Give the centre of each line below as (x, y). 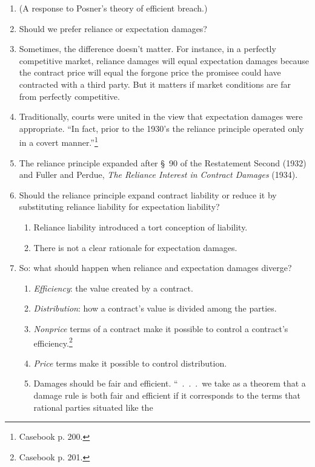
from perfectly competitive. (69, 96)
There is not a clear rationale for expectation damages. (135, 247)
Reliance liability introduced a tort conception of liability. (141, 227)
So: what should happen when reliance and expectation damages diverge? (155, 268)
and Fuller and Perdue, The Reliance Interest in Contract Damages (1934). (158, 175)
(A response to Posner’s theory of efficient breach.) (113, 8)
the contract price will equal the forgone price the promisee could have (150, 72)
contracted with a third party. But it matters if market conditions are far (155, 84)
